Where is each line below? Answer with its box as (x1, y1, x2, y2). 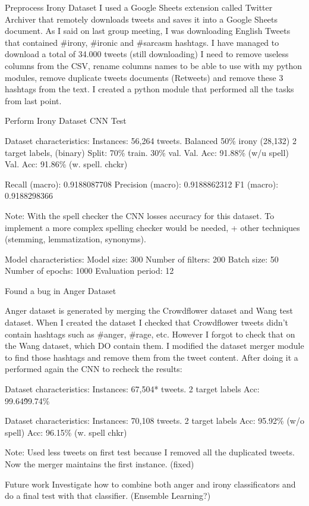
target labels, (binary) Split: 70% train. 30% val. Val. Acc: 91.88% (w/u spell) (5, 146, 289, 158)
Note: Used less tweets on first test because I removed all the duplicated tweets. (5, 446, 295, 458)
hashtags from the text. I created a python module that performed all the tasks (5, 83, 294, 95)
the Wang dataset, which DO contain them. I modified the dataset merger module (5, 339, 304, 352)
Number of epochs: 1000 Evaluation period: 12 (5, 264, 174, 277)
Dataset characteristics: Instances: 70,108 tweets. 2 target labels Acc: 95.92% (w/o (5, 414, 304, 427)
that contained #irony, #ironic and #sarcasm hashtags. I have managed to (5, 36, 279, 48)
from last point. (5, 94, 62, 107)
